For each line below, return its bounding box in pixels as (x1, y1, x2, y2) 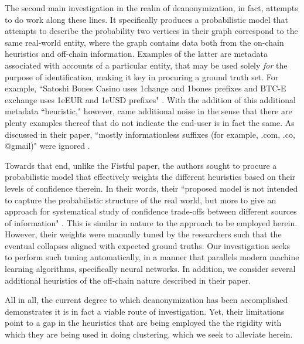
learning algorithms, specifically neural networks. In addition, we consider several (5, 263, 296, 275)
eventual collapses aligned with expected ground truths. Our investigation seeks (5, 239, 291, 251)
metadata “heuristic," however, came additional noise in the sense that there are (5, 105, 292, 117)
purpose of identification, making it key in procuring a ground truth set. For (5, 70, 279, 83)
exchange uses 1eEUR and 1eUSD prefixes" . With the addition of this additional (5, 93, 296, 105)
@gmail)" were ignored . (5, 139, 90, 152)
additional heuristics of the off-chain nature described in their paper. (5, 274, 251, 286)
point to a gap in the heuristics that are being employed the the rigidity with (5, 316, 282, 329)
